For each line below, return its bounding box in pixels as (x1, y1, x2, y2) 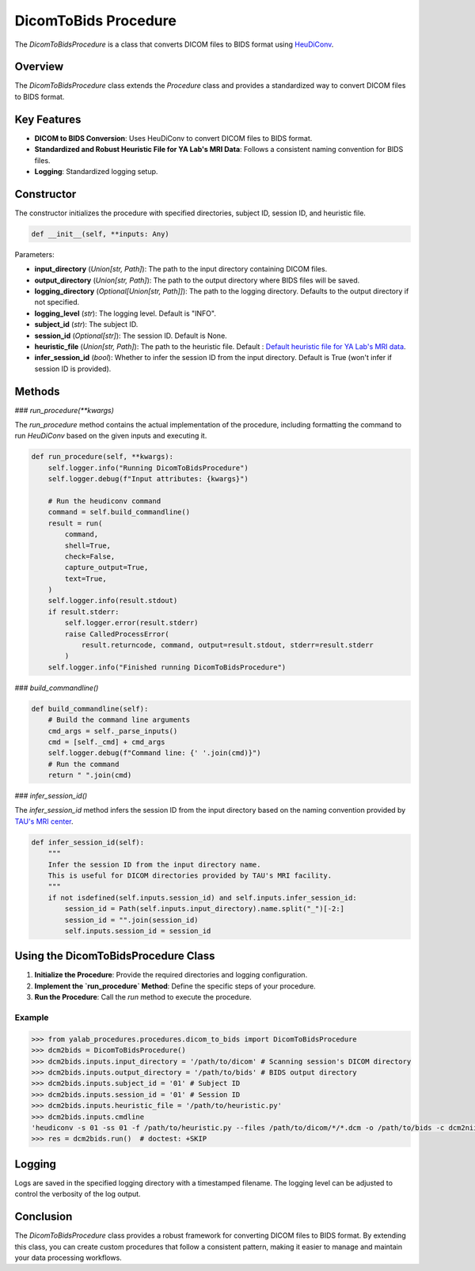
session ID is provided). (34, 364, 112, 374)
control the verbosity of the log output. (14, 1189, 142, 1199)
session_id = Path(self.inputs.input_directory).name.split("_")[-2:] (64, 905, 344, 913)
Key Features (14, 112, 82, 126)
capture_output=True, (64, 563, 149, 572)
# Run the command (47, 760, 120, 768)
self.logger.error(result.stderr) (64, 618, 199, 628)
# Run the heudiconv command (47, 496, 161, 506)
